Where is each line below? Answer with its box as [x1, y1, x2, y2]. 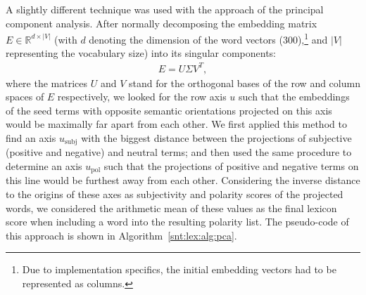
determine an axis [6, 158, 82, 173]
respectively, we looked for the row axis [57, 89, 227, 104]
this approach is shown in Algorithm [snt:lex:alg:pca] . [6, 228, 237, 242]
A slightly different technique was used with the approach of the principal [6, 2, 324, 16]
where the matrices [6, 75, 88, 90]
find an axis [6, 130, 56, 145]
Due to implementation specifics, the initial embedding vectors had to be [22, 262, 336, 277]
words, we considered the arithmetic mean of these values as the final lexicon [6, 200, 337, 215]
